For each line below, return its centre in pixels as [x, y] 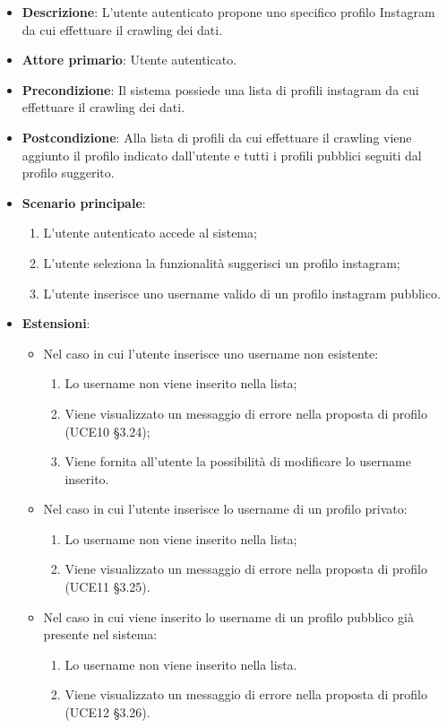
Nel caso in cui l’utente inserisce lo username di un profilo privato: [225, 509]
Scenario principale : [84, 202]
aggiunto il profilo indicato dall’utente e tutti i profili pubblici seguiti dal [222, 155]
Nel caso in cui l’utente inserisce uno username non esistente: [211, 353]
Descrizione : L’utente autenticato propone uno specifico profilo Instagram [228, 12]
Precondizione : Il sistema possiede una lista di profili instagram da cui [220, 89]
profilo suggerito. [68, 173]
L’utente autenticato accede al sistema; [150, 233]
